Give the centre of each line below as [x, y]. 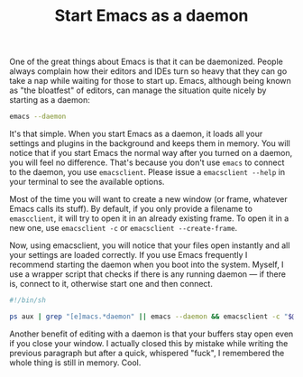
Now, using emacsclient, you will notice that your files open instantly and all [150, 245]
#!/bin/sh [28, 300]
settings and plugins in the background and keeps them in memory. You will [150, 143]
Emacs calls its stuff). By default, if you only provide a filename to [131, 209]
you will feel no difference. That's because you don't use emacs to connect [147, 162]
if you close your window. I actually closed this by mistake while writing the [149, 343]
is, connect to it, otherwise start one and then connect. [111, 284]
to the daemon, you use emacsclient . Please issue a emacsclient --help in [147, 172]
